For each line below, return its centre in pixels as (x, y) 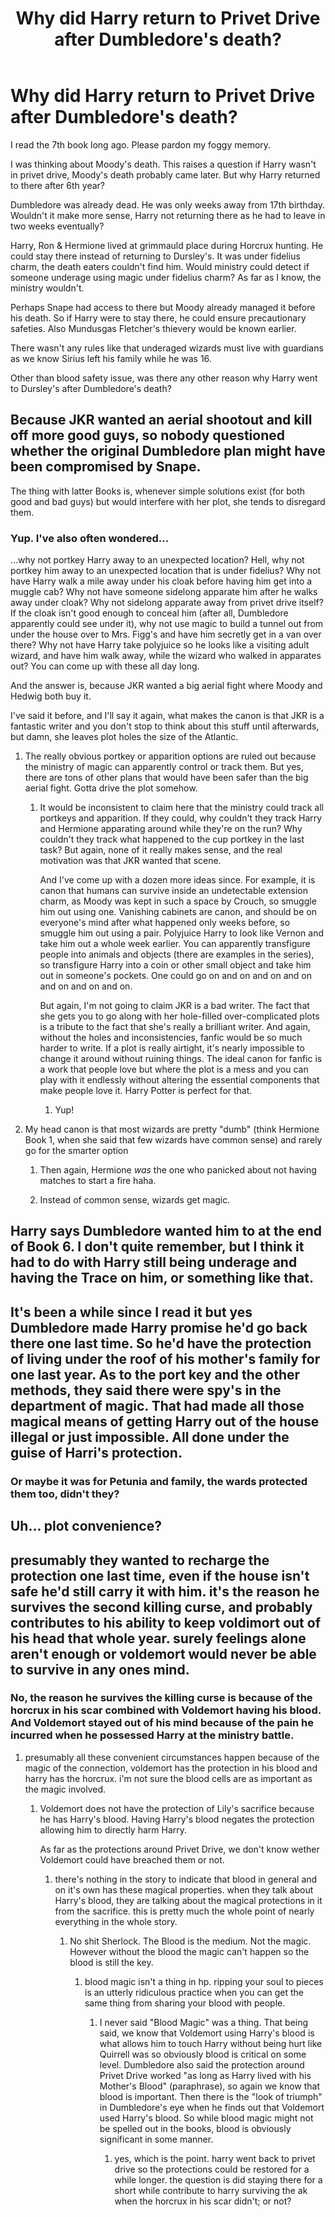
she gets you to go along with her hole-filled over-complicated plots (179, 1016)
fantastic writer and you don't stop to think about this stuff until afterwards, (165, 726)
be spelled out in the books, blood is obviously (195, 2128)
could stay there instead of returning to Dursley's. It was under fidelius (155, 256)
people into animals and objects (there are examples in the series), (177, 954)
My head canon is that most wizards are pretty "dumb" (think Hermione (172, 1129)
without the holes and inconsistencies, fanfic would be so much (171, 1038)
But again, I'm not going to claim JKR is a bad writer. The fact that (174, 1006)
